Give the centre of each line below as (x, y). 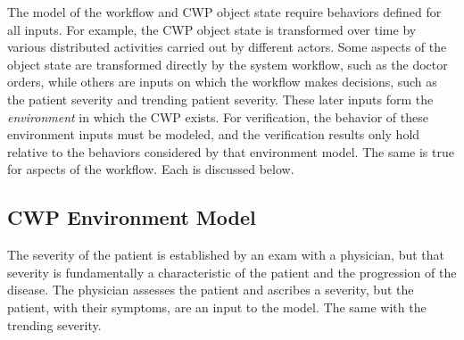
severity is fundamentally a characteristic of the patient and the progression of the (232, 272)
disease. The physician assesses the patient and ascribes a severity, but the (211, 290)
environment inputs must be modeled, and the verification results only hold (214, 134)
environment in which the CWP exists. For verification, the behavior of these (218, 116)
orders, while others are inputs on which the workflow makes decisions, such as (222, 82)
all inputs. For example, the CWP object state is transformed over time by (212, 29)
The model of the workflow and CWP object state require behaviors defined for (224, 12)
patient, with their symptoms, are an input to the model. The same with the (217, 307)
